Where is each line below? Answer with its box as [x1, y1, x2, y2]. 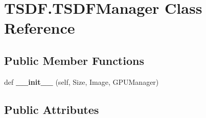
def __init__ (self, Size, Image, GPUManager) [4, 76, 159, 87]
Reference [4, 17, 75, 38]
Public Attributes [4, 101, 99, 117]
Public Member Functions [4, 52, 144, 68]
